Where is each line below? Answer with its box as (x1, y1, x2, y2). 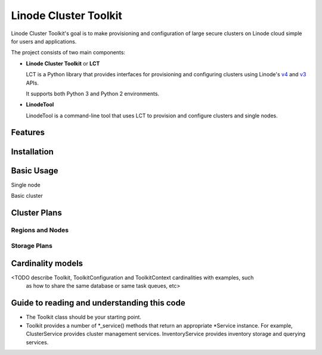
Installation (11, 147, 54, 157)
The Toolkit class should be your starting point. (26, 313, 141, 321)
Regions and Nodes (11, 226, 69, 234)
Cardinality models (11, 258, 83, 268)
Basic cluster (11, 192, 43, 199)
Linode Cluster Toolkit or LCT (26, 60, 100, 67)
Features (11, 127, 45, 138)
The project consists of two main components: (11, 49, 125, 56)
